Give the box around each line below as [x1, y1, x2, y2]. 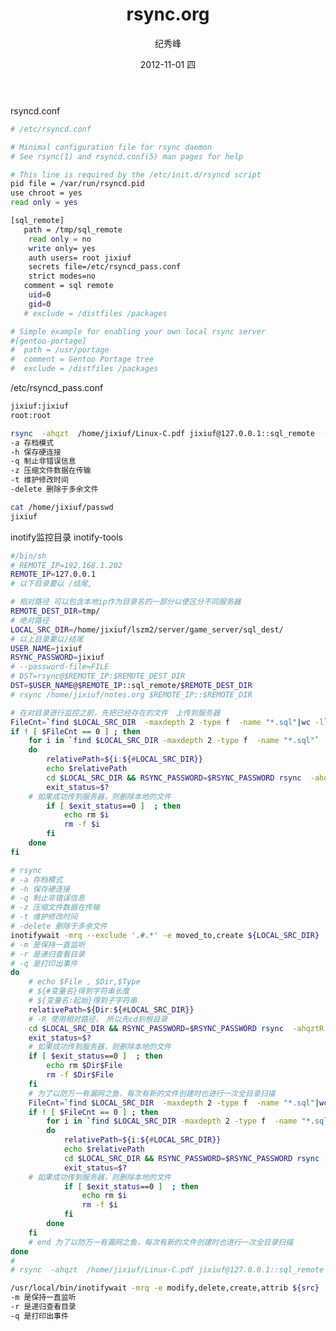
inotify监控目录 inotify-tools [10, 531, 123, 543]
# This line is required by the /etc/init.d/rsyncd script [10, 169, 262, 180]
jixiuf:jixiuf [10, 401, 70, 412]
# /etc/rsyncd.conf [10, 124, 92, 134]
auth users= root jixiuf [28, 253, 132, 263]
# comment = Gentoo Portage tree [10, 354, 155, 365]
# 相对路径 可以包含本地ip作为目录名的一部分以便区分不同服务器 [10, 597, 242, 607]
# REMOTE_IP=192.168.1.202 [10, 560, 123, 570]
